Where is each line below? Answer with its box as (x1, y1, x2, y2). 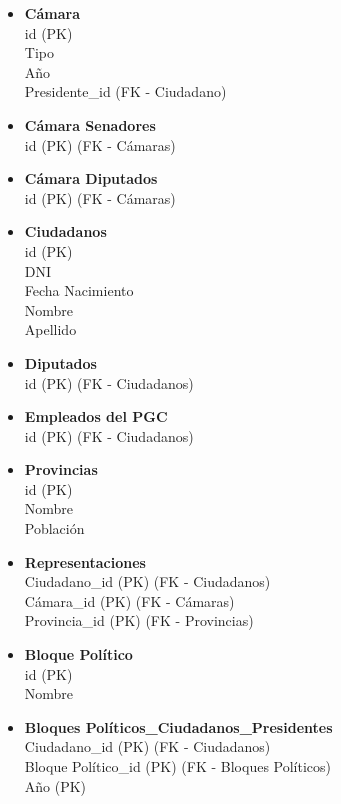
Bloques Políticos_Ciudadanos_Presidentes (24, 716, 333, 737)
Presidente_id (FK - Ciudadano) (24, 81, 227, 102)
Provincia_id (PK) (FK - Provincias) (24, 610, 254, 631)
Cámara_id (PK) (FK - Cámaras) (24, 590, 235, 611)
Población (24, 518, 85, 539)
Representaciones (24, 551, 146, 572)
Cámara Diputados (24, 168, 158, 189)
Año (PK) (24, 775, 87, 796)
